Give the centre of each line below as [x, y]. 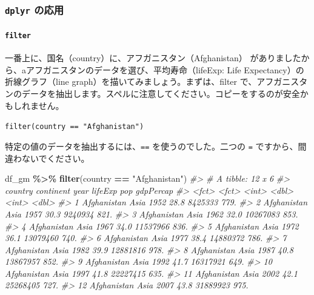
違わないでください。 [47, 158]
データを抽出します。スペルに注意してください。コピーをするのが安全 [161, 94]
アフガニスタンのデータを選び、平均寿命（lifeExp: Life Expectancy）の [165, 69]
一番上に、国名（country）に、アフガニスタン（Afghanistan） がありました [153, 58]
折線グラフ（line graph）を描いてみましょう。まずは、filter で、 [131, 81]
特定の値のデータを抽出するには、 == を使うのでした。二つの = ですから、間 [156, 146]
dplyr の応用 [35, 9]
